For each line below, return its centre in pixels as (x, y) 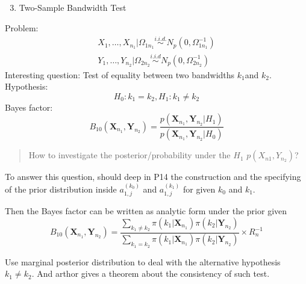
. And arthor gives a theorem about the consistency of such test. (151, 273)
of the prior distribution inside (61, 189)
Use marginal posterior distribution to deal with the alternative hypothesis (143, 261)
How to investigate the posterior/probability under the (130, 155)
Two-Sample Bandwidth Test (73, 7)
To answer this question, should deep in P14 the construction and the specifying (153, 177)
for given (199, 189)
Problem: (22, 27)
